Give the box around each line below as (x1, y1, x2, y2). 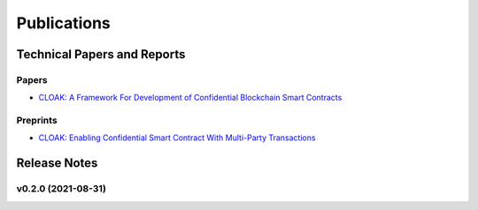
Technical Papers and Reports (16, 47, 186, 62)
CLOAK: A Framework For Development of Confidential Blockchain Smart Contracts (38, 93, 343, 103)
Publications (16, 13, 111, 33)
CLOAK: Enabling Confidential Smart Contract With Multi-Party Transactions (38, 132, 316, 143)
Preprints (16, 115, 58, 127)
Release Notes (16, 155, 98, 171)
